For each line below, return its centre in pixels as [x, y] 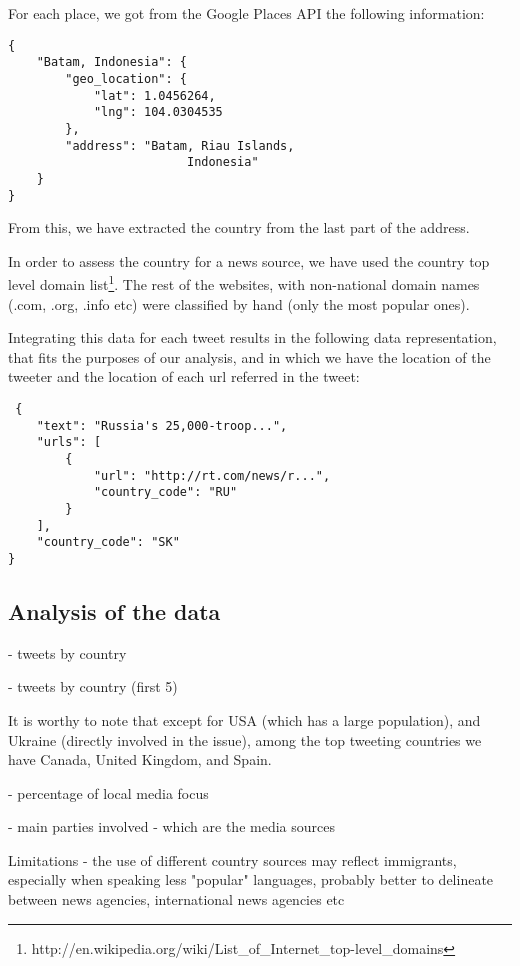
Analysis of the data [114, 610]
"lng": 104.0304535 [158, 112]
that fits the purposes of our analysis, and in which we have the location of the [249, 356]
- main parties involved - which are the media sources [171, 826]
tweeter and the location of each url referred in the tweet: [184, 376]
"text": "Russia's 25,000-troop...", [162, 425]
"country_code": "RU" [165, 492]
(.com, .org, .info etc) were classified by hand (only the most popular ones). [239, 303]
